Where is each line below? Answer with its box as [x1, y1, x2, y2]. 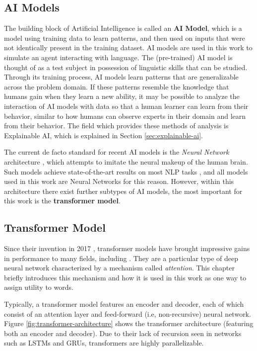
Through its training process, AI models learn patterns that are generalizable [4, 72, 239, 82]
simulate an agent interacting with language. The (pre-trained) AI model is [4, 52, 233, 62]
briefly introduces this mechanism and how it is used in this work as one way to [4, 272, 247, 282]
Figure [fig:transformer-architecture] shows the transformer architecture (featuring [4, 318, 254, 329]
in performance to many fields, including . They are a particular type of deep [4, 253, 239, 263]
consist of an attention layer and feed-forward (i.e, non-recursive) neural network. [4, 308, 251, 319]
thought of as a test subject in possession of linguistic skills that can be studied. [4, 62, 248, 72]
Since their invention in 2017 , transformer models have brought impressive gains [4, 243, 250, 254]
